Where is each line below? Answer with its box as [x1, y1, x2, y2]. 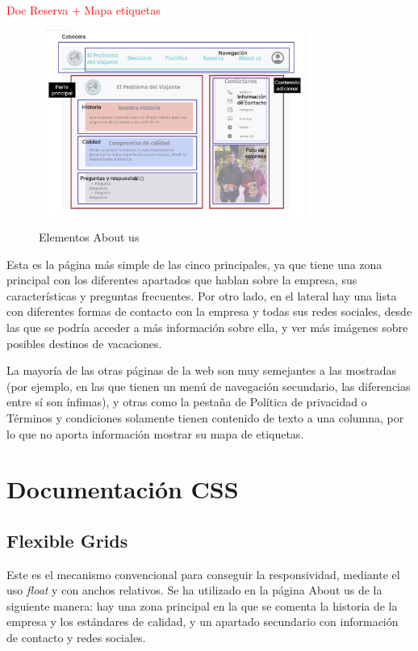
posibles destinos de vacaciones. [6, 334, 162, 351]
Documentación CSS [6, 472, 239, 506]
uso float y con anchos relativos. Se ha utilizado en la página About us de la [6, 582, 382, 598]
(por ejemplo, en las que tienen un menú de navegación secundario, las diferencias [6, 377, 411, 394]
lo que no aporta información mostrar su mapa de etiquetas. [6, 425, 304, 442]
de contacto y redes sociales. [6, 629, 146, 646]
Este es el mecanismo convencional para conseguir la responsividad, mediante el [6, 565, 400, 582]
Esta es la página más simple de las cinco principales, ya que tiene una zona [6, 255, 382, 272]
